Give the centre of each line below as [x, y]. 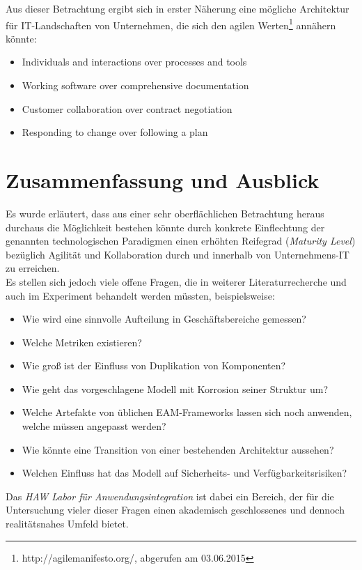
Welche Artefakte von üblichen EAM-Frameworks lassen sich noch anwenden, [187, 412]
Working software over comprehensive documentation [135, 85]
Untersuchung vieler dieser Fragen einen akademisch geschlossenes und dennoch [175, 510]
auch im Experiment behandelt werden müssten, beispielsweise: [140, 295]
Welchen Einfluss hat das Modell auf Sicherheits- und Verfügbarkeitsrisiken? [184, 473]
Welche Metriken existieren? [82, 342]
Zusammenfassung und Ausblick [163, 180]
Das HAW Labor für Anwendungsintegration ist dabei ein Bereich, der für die [170, 496]
